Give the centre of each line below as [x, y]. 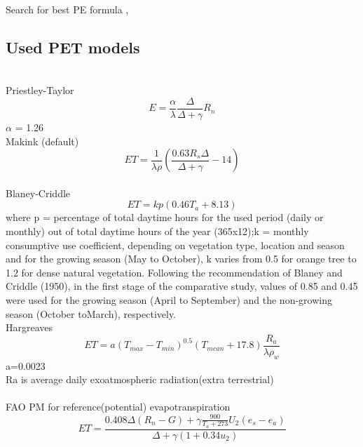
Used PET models [73, 47]
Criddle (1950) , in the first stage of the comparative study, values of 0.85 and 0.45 [182, 286]
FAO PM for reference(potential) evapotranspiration [118, 407]
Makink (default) [42, 141]
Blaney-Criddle [38, 193]
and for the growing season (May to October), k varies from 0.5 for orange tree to [181, 259]
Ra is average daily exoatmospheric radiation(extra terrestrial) [140, 379]
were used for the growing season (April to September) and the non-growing [169, 299]
